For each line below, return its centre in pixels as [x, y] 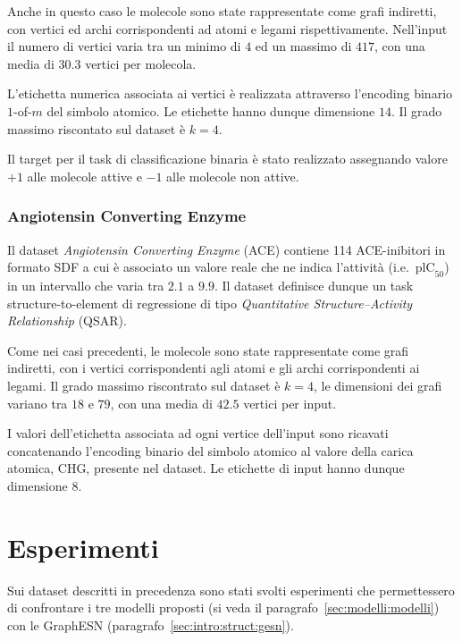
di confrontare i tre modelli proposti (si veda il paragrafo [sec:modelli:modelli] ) [223, 607]
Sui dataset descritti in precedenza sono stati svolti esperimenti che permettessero [231, 590]
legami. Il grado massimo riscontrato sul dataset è [144, 385]
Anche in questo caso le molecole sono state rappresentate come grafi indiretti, [222, 11]
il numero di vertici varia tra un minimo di [124, 46]
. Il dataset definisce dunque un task [314, 285]
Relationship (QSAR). [67, 320]
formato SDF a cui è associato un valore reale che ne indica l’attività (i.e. [208, 267]
